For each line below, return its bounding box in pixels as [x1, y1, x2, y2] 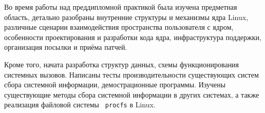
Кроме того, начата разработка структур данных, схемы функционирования [4, 59, 239, 69]
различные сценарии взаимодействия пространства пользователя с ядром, [4, 22, 234, 32]
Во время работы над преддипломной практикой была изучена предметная [4, 2, 237, 12]
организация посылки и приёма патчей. [4, 42, 127, 52]
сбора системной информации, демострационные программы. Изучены [4, 79, 226, 90]
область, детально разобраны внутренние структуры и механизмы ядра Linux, [4, 11, 249, 22]
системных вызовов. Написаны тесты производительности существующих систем [4, 69, 259, 80]
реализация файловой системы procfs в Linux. [4, 99, 156, 110]
